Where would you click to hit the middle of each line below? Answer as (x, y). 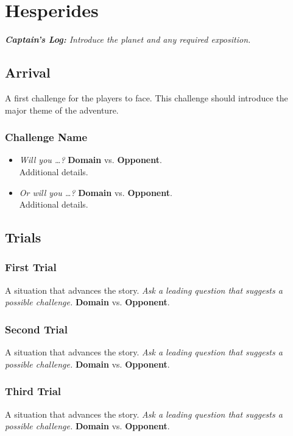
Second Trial (36, 329)
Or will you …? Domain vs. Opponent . (96, 192)
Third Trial (33, 391)
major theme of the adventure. (62, 110)
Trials (23, 237)
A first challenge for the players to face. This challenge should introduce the (146, 97)
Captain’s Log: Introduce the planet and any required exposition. (128, 39)
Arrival (28, 72)
